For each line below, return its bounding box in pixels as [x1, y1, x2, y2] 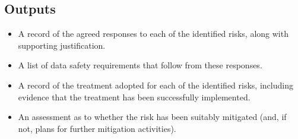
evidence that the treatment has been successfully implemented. [18, 90, 251, 103]
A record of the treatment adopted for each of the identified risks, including [18, 78, 293, 91]
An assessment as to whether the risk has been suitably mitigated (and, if [18, 110, 287, 123]
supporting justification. [18, 39, 106, 51]
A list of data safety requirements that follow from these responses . [18, 59, 262, 71]
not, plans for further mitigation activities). [18, 122, 176, 134]
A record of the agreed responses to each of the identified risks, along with [18, 27, 289, 40]
